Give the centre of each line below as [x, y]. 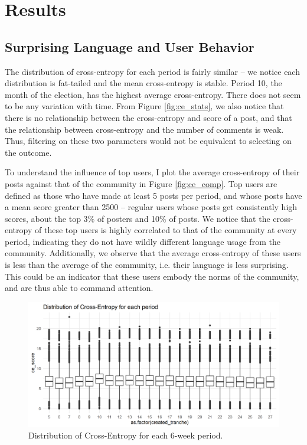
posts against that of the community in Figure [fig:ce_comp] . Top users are [141, 183]
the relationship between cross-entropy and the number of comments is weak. [144, 129]
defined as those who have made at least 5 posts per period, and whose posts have [153, 195]
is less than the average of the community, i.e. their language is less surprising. [147, 265]
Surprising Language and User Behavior [130, 46]
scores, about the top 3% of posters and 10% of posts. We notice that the [138, 218]
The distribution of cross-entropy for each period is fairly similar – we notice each [152, 71]
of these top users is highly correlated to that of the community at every [166, 230]
